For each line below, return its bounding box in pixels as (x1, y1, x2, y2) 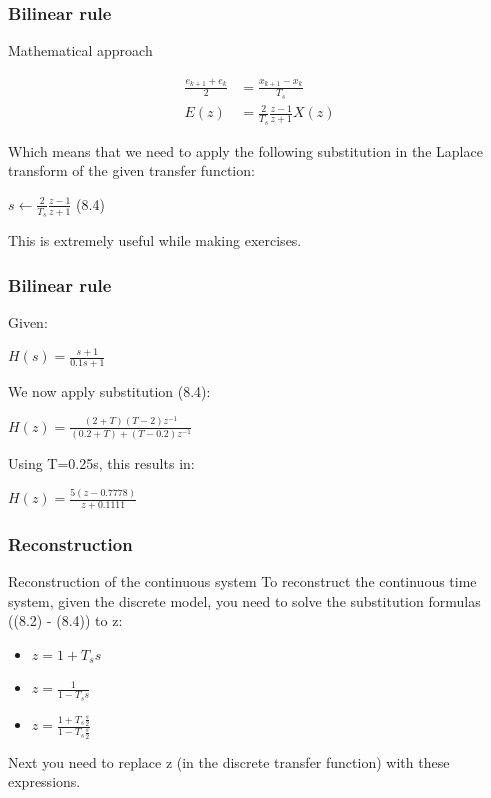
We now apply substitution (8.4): (8, 381, 211, 402)
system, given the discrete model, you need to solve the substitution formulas (8, 590, 481, 611)
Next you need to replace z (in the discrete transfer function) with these (8, 751, 450, 772)
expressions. (8, 771, 81, 792)
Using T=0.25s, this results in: (8, 453, 195, 474)
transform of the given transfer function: (8, 160, 255, 181)
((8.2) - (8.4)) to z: (8, 610, 123, 631)
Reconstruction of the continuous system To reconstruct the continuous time (8, 571, 477, 592)
